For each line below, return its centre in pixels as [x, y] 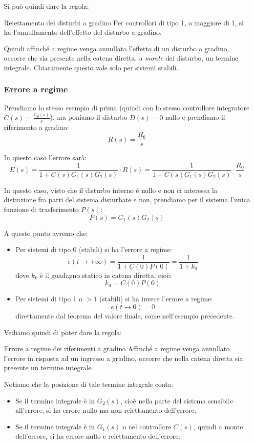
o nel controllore [147, 426]
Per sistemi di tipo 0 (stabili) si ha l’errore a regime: [94, 249]
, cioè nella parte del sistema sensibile [177, 400]
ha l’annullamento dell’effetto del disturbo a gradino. [83, 32]
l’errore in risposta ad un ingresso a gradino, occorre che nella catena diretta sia [124, 358]
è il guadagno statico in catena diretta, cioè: [106, 275]
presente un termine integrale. [49, 368]
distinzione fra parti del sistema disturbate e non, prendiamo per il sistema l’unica [127, 200]
